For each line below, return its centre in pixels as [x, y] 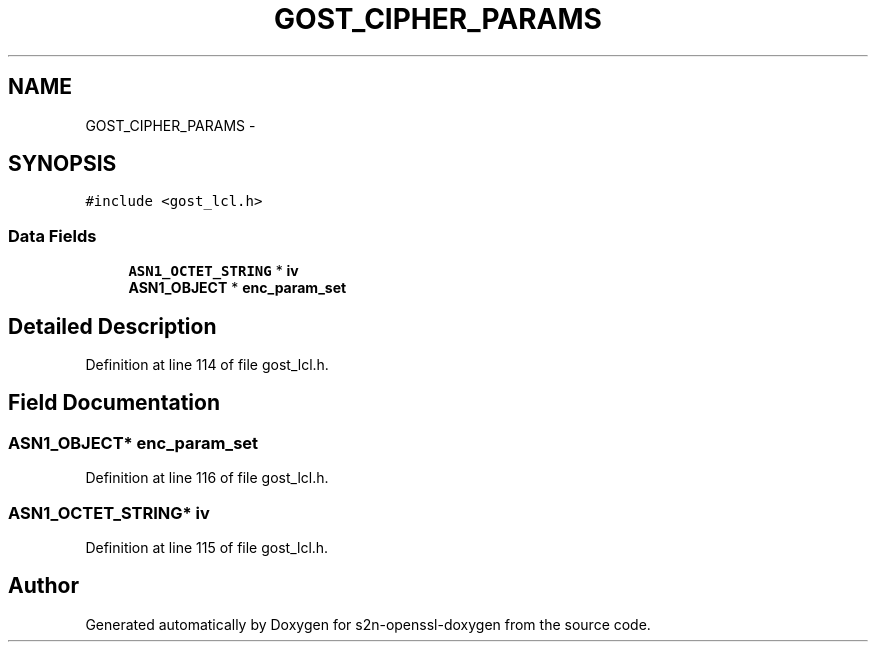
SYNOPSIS [62, 164]
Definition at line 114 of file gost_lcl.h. [207, 365]
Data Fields [52, 235]
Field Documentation [114, 403]
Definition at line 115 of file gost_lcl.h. [207, 547]
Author [43, 586]
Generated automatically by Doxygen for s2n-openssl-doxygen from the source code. [368, 624]
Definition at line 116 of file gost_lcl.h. [207, 478]
